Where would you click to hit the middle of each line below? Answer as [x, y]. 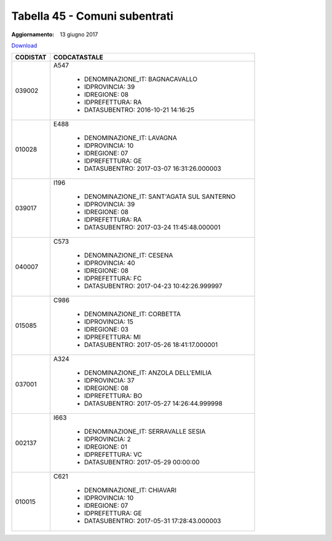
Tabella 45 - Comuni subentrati [92, 16]
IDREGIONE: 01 [105, 447]
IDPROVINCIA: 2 [108, 439]
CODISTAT [31, 57]
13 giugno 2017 [79, 34]
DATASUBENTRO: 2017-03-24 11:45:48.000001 [152, 227]
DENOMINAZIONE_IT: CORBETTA [132, 314]
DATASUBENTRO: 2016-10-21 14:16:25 [139, 110]
